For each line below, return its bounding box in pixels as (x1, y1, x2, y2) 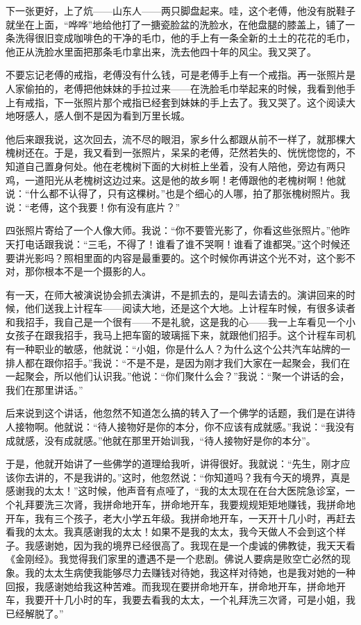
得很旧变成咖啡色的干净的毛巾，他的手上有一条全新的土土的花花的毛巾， (24, 31, 355, 45)
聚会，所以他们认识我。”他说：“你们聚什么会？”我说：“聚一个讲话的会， (24, 369, 350, 383)
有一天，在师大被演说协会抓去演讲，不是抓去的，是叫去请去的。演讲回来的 (6, 287, 346, 301)
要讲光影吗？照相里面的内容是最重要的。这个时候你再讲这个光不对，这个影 (6, 250, 346, 265)
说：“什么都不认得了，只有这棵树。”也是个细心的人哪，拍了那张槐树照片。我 (6, 186, 351, 201)
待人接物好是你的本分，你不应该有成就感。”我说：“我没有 (97, 419, 355, 434)
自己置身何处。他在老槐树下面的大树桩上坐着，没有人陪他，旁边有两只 (24, 158, 346, 173)
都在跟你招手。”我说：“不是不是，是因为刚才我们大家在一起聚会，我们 (24, 355, 341, 369)
